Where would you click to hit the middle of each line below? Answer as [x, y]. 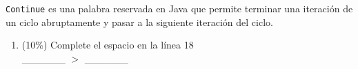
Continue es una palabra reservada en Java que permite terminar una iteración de [179, 8]
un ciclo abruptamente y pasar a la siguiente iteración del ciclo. [139, 22]
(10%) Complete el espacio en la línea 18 [108, 45]
